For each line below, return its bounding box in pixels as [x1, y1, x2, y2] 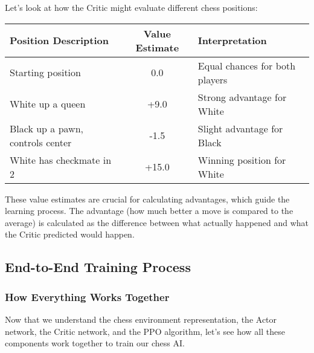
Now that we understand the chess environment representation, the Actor [5, 313, 277, 325]
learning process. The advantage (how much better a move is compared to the [5, 204, 293, 217]
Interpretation [197, 33, 267, 48]
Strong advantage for [197, 89, 287, 104]
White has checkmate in [10, 152, 112, 167]
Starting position [10, 65, 81, 80]
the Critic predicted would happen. [5, 228, 135, 241]
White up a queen [10, 97, 86, 111]
